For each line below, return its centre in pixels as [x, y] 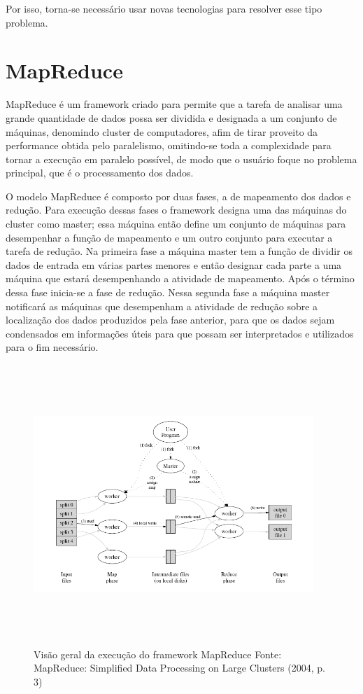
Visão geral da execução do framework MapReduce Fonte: [158, 654]
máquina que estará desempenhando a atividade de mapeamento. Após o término [180, 278]
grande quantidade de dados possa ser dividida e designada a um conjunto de [171, 117]
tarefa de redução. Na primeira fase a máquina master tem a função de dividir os [179, 251]
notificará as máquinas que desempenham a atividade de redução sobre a [162, 306]
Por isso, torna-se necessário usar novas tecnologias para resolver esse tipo [164, 8]
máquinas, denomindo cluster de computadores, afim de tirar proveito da [162, 131]
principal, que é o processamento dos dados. [100, 173]
